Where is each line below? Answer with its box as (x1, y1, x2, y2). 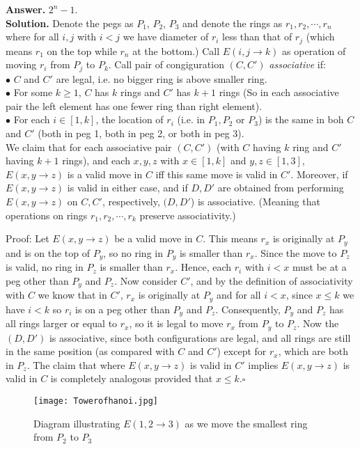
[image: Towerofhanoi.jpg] (33, 395, 158, 406)
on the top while (47, 43, 117, 58)
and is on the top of (6, 245, 91, 260)
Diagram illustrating (33, 416, 120, 430)
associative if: (269, 57, 326, 72)
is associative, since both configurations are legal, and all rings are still (49, 330, 351, 345)
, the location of (95, 112, 164, 127)
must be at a (292, 260, 347, 274)
